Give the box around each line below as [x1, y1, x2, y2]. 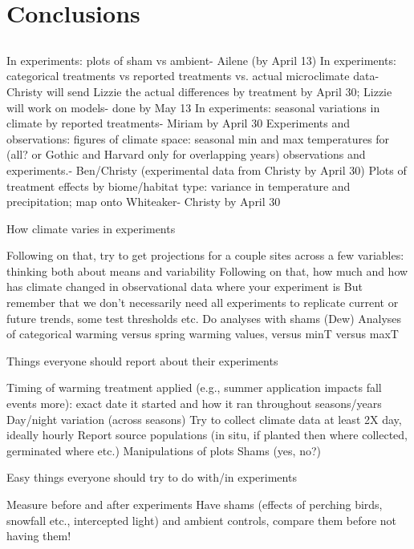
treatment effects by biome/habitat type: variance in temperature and [6, 177, 351, 194]
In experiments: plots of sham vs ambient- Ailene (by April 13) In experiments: [6, 51, 396, 68]
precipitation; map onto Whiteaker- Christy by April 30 [6, 193, 281, 210]
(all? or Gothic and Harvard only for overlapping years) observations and [6, 146, 366, 163]
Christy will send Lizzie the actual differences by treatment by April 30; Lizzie [6, 83, 392, 99]
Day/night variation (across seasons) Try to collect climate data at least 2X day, [6, 410, 402, 427]
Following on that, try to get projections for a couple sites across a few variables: [6, 247, 404, 264]
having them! [6, 527, 71, 544]
